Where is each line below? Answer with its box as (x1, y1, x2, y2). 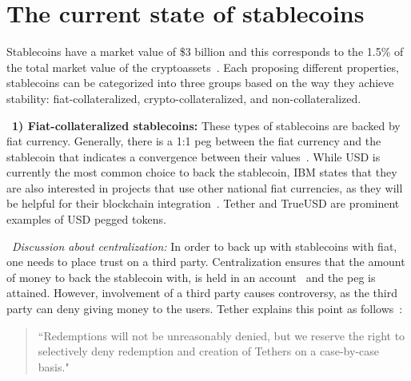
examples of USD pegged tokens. (6, 211, 166, 228)
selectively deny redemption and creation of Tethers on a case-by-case (38, 343, 379, 359)
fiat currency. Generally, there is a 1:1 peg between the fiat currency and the (6, 133, 381, 149)
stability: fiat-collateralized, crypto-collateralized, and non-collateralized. (6, 89, 361, 106)
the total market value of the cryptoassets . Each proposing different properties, (6, 58, 399, 75)
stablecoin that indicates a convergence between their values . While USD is (6, 148, 381, 165)
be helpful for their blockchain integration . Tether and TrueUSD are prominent (6, 195, 400, 212)
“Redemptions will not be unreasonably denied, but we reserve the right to (38, 327, 405, 343)
